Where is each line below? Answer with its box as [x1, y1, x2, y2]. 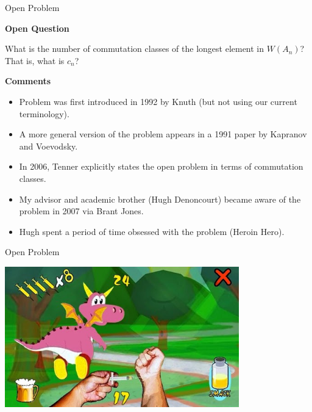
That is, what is [5, 54, 65, 67]
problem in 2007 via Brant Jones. [19, 204, 144, 217]
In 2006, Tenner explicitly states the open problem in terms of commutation [19, 160, 303, 173]
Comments [5, 74, 51, 87]
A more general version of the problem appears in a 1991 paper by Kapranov [19, 128, 307, 140]
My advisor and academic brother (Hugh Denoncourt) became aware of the [19, 192, 301, 205]
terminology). [19, 107, 69, 120]
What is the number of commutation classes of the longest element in [5, 42, 264, 55]
